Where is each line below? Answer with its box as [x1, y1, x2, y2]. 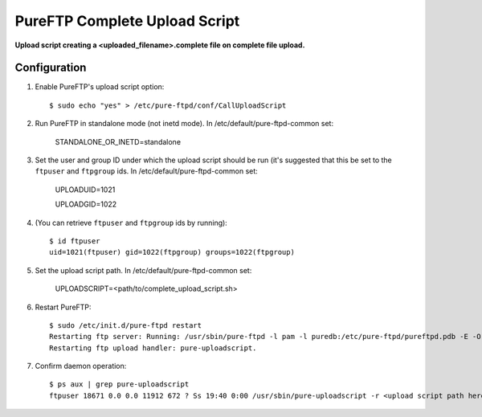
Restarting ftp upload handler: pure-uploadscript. [49, 343, 257, 353]
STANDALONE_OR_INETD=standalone [55, 137, 181, 146]
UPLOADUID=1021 [55, 185, 116, 194]
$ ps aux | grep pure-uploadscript [49, 380, 190, 389]
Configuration [14, 61, 87, 75]
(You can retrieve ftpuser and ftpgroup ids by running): [35, 218, 228, 227]
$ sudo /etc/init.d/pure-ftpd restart [49, 321, 202, 329]
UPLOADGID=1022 [55, 199, 117, 209]
